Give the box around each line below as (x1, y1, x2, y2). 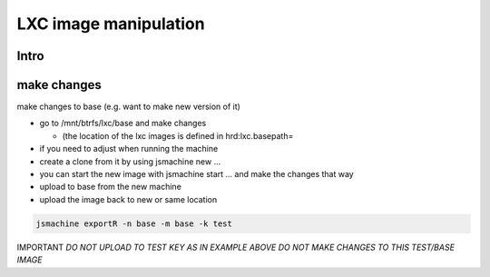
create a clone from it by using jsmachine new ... (39, 155, 221, 167)
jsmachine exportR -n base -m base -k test (35, 218, 233, 229)
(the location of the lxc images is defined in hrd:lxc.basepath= (62, 130, 294, 141)
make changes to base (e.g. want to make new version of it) (16, 101, 240, 113)
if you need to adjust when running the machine (39, 143, 219, 154)
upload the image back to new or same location (39, 193, 218, 204)
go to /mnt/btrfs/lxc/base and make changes (39, 118, 207, 129)
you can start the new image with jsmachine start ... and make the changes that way (39, 169, 354, 180)
